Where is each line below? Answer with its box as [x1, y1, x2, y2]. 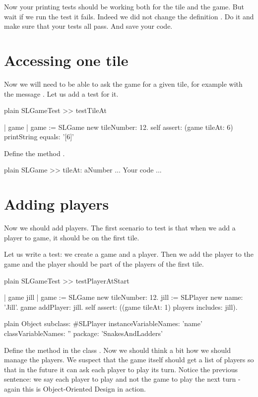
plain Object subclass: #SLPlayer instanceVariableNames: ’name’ [4, 318, 202, 329]
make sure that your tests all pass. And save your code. [4, 21, 173, 31]
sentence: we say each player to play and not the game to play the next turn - [4, 374, 241, 384]
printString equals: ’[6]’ [4, 131, 74, 142]
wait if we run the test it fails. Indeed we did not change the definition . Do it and [4, 11, 254, 21]
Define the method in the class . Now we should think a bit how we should [4, 344, 231, 355]
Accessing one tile [4, 50, 129, 70]
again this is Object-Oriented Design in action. [4, 383, 146, 394]
